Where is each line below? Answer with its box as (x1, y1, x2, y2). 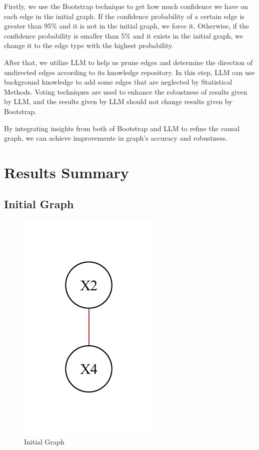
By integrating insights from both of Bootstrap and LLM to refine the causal (4, 123, 240, 133)
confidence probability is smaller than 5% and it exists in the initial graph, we (4, 30, 243, 41)
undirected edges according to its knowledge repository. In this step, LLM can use (4, 67, 255, 77)
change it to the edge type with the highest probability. (4, 40, 173, 51)
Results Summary (4, 162, 129, 182)
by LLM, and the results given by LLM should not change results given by (4, 96, 232, 107)
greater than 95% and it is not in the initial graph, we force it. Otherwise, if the (4, 21, 249, 31)
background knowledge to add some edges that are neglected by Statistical (4, 77, 232, 87)
